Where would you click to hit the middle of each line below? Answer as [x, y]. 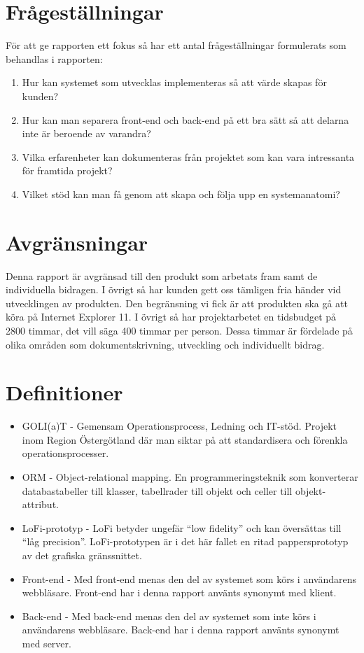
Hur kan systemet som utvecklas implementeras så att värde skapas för [174, 82]
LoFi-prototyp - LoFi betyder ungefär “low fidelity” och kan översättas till [182, 527]
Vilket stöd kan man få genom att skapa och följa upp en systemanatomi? [181, 194]
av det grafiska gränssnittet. [82, 555]
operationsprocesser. [65, 453]
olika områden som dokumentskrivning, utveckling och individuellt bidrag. [165, 344]
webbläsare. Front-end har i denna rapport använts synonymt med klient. [179, 592]
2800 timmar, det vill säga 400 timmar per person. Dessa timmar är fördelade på [179, 330]
